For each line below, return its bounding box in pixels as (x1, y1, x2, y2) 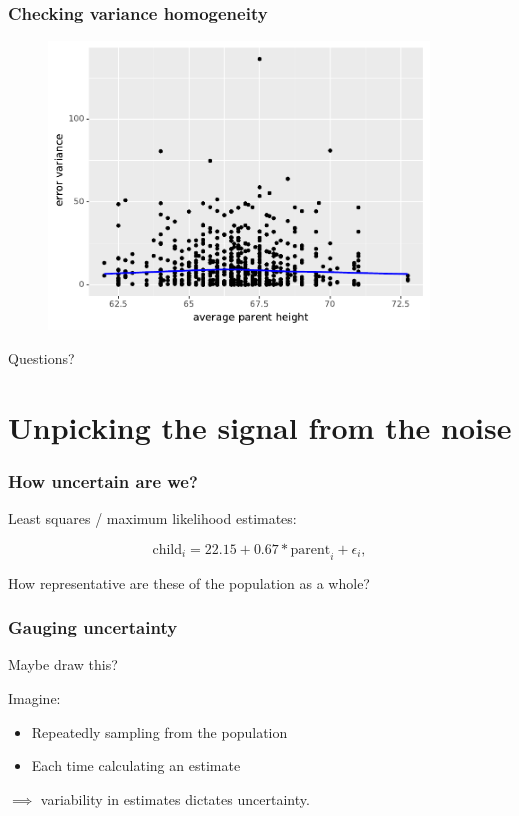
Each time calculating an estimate (31, 755, 241, 776)
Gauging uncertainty (8, 615, 178, 640)
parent (290, 542, 331, 557)
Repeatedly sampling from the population (31, 721, 288, 742)
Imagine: (8, 688, 61, 709)
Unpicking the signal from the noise (8, 406, 512, 447)
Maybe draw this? (8, 654, 118, 675)
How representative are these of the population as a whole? (8, 572, 370, 593)
